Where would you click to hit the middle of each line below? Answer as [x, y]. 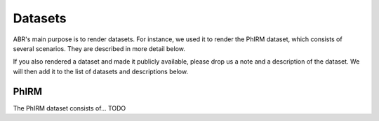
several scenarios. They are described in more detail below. [99, 48]
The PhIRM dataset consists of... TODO [69, 108]
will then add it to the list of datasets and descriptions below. [101, 71]
